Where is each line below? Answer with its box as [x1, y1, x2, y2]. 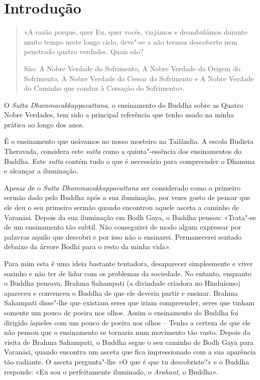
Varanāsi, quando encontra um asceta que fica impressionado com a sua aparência [4, 346, 256, 357]
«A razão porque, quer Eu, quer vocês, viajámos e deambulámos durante [24, 27, 247, 37]
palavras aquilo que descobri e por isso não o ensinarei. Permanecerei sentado [4, 231, 242, 242]
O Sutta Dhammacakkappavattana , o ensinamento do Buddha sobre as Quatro [4, 99, 243, 110]
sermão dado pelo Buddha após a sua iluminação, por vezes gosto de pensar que [4, 192, 250, 203]
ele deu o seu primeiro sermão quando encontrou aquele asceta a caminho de [4, 202, 239, 213]
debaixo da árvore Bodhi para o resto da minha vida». [4, 241, 171, 252]
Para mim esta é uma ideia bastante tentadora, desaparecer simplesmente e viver [4, 258, 253, 268]
